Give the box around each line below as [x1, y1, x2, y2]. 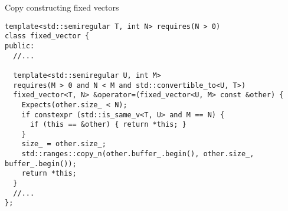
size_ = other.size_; [21, 140, 106, 149]
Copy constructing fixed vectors [5, 1, 119, 13]
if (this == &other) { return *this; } [30, 120, 186, 129]
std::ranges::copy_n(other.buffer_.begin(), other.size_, [21, 150, 254, 159]
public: [5, 41, 35, 50]
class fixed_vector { [5, 32, 90, 41]
